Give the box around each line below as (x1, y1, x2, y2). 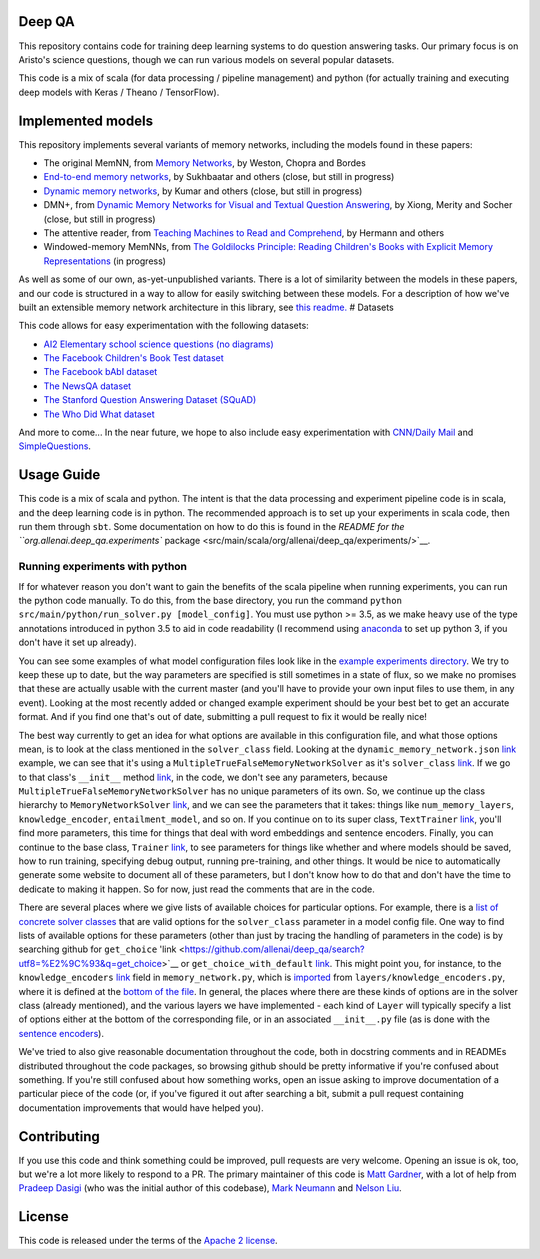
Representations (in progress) (43, 255, 167, 267)
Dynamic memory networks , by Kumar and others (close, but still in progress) (43, 185, 363, 197)
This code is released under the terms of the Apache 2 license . (18, 1235, 279, 1247)
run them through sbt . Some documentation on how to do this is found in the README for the (18, 521, 405, 533)
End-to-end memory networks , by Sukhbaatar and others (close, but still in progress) (43, 171, 395, 183)
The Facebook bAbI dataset (43, 366, 158, 378)
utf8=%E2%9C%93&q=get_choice (18, 957, 162, 969)
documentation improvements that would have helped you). (18, 1101, 264, 1114)
